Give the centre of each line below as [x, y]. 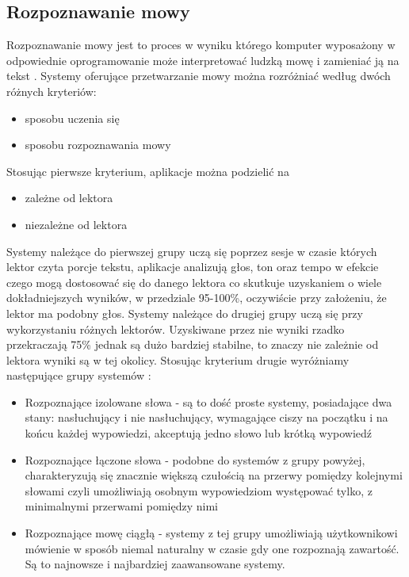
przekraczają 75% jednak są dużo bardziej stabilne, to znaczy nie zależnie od [193, 344]
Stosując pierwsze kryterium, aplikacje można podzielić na [148, 171]
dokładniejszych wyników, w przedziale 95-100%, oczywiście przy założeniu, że [197, 298]
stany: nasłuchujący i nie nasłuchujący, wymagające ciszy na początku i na [206, 417]
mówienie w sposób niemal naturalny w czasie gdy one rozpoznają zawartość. [212, 548]
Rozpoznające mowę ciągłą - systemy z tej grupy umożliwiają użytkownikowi [211, 533]
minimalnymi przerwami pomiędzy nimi [121, 506]
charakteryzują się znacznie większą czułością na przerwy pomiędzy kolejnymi [214, 475]
